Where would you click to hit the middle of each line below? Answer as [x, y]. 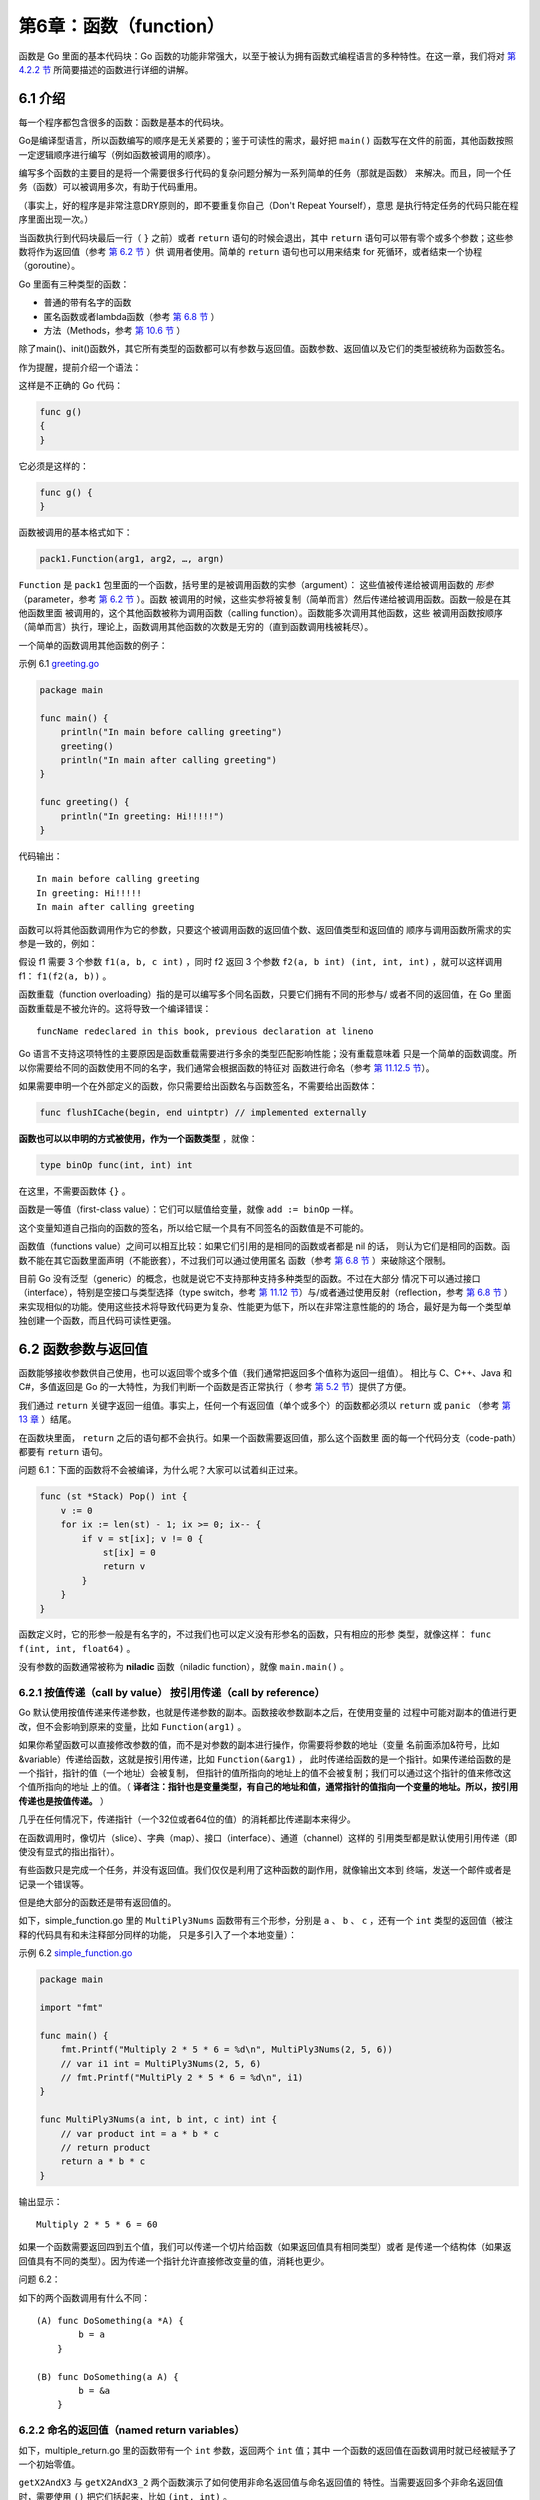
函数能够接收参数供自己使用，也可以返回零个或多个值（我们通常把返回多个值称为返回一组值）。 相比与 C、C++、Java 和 [265, 1373]
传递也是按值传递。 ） [63, 1801]
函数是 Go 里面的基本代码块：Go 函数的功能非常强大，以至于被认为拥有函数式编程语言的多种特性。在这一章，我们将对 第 [267, 56]
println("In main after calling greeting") [168, 760]
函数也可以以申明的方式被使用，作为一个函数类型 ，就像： [138, 1139]
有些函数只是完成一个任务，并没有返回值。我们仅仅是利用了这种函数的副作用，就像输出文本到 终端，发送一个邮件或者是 [265, 1870]
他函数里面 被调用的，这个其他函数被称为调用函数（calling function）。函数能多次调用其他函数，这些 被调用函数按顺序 [261, 612]
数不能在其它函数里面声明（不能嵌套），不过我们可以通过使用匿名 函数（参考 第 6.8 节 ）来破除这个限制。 [235, 1260]
